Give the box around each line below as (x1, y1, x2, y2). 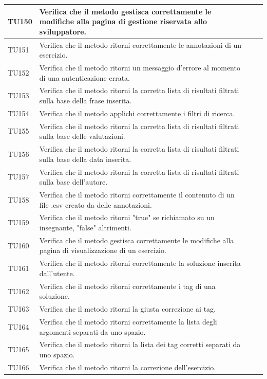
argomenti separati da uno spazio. (39, 326, 146, 337)
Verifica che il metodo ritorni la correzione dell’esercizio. (39, 362, 216, 372)
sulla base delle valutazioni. (39, 131, 125, 141)
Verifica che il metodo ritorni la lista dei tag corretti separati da (39, 339, 241, 350)
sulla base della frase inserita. (39, 95, 132, 105)
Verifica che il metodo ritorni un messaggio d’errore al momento (39, 62, 240, 73)
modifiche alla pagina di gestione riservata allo (39, 16, 207, 27)
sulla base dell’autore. (39, 176, 108, 187)
